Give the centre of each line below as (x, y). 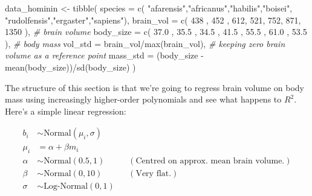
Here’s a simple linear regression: (66, 111)
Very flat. (154, 174)
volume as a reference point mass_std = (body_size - (104, 55)
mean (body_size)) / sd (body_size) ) (70, 67)
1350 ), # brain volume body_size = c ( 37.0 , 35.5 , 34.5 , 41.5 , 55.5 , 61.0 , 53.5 (156, 32)
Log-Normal (66, 187)
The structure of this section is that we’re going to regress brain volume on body (154, 87)
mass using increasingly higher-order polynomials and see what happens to (143, 99)
